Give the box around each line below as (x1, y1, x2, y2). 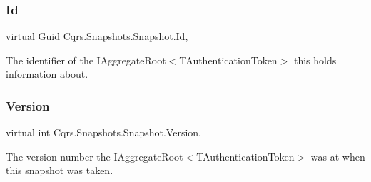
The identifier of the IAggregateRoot (6, 52, 166, 67)
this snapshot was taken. (6, 163, 113, 178)
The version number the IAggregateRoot (6, 148, 183, 163)
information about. (6, 66, 88, 81)
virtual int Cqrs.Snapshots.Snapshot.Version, (6, 125, 201, 140)
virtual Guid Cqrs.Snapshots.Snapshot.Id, (6, 29, 188, 44)
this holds (293, 52, 337, 67)
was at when (310, 148, 365, 163)
